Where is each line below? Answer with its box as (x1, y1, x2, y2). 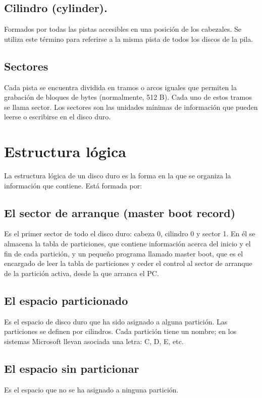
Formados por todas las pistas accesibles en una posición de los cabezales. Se (4, 24, 241, 34)
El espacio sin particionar (4, 360, 139, 376)
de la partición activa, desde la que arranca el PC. (4, 268, 159, 278)
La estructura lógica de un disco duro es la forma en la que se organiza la (4, 170, 231, 181)
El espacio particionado (4, 292, 128, 308)
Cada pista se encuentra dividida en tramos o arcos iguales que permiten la (4, 82, 237, 92)
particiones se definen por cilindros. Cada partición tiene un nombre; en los (4, 326, 237, 337)
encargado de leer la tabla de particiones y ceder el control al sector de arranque (4, 258, 252, 269)
